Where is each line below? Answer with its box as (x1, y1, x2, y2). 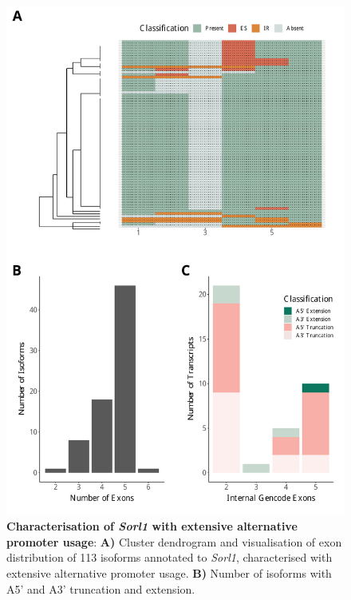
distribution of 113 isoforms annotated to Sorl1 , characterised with (6, 549, 333, 566)
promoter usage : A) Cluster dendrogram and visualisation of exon (6, 533, 342, 550)
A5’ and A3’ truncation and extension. (6, 580, 195, 597)
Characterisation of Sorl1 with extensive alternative (6, 518, 298, 534)
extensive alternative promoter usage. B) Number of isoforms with (6, 564, 332, 581)
